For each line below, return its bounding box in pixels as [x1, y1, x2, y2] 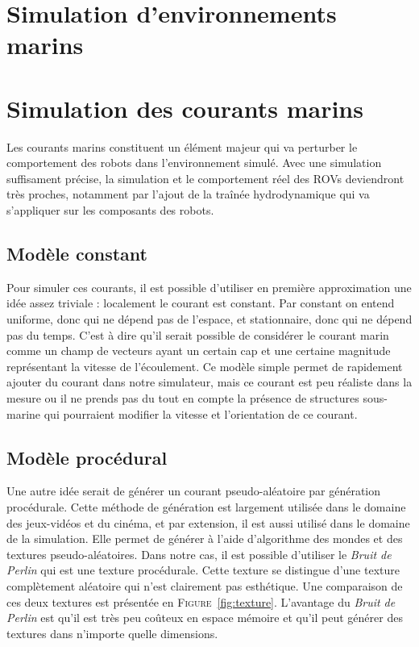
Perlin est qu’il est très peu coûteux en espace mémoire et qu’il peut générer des [6, 609, 403, 626]
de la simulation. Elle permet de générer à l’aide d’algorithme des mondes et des [6, 530, 403, 547]
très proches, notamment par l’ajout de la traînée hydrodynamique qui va [6, 186, 370, 202]
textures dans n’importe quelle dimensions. [6, 624, 218, 641]
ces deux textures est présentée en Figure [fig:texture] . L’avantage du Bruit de [6, 593, 396, 610]
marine [6, 405, 41, 422]
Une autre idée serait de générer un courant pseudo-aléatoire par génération [6, 482, 381, 499]
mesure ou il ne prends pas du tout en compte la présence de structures [6, 390, 359, 407]
